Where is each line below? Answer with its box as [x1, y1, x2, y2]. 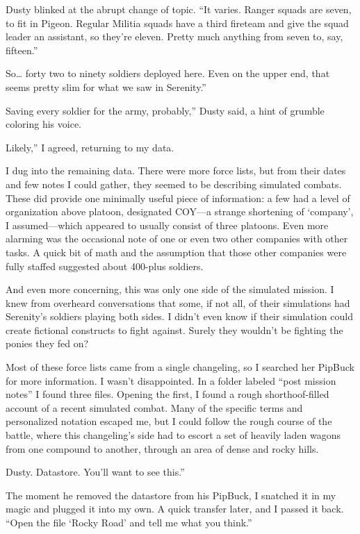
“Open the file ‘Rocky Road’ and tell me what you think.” [6, 515, 252, 529]
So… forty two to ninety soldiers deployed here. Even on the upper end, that [6, 66, 330, 81]
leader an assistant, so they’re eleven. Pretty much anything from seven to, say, [6, 29, 343, 44]
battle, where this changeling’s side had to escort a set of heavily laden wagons [6, 428, 341, 442]
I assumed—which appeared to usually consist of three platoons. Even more [6, 217, 329, 232]
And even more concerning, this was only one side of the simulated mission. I [6, 282, 334, 297]
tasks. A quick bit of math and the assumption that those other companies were [6, 244, 347, 259]
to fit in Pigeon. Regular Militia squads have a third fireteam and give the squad [6, 15, 349, 30]
